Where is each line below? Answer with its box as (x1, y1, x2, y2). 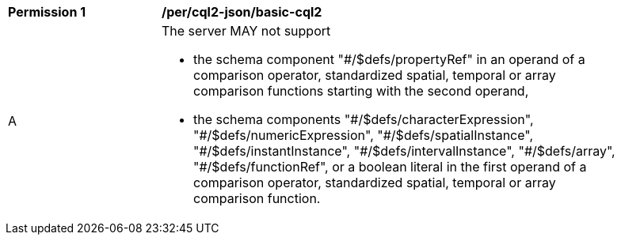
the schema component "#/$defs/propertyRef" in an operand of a (193, 51, 585, 67)
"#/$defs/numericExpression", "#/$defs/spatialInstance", (193, 127, 534, 143)
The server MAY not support (162, 23, 331, 39)
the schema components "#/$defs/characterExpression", (193, 111, 534, 127)
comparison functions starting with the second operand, (193, 83, 529, 99)
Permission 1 (8, 4, 86, 20)
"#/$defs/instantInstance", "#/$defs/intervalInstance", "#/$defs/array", (193, 143, 615, 159)
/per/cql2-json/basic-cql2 (162, 4, 322, 20)
